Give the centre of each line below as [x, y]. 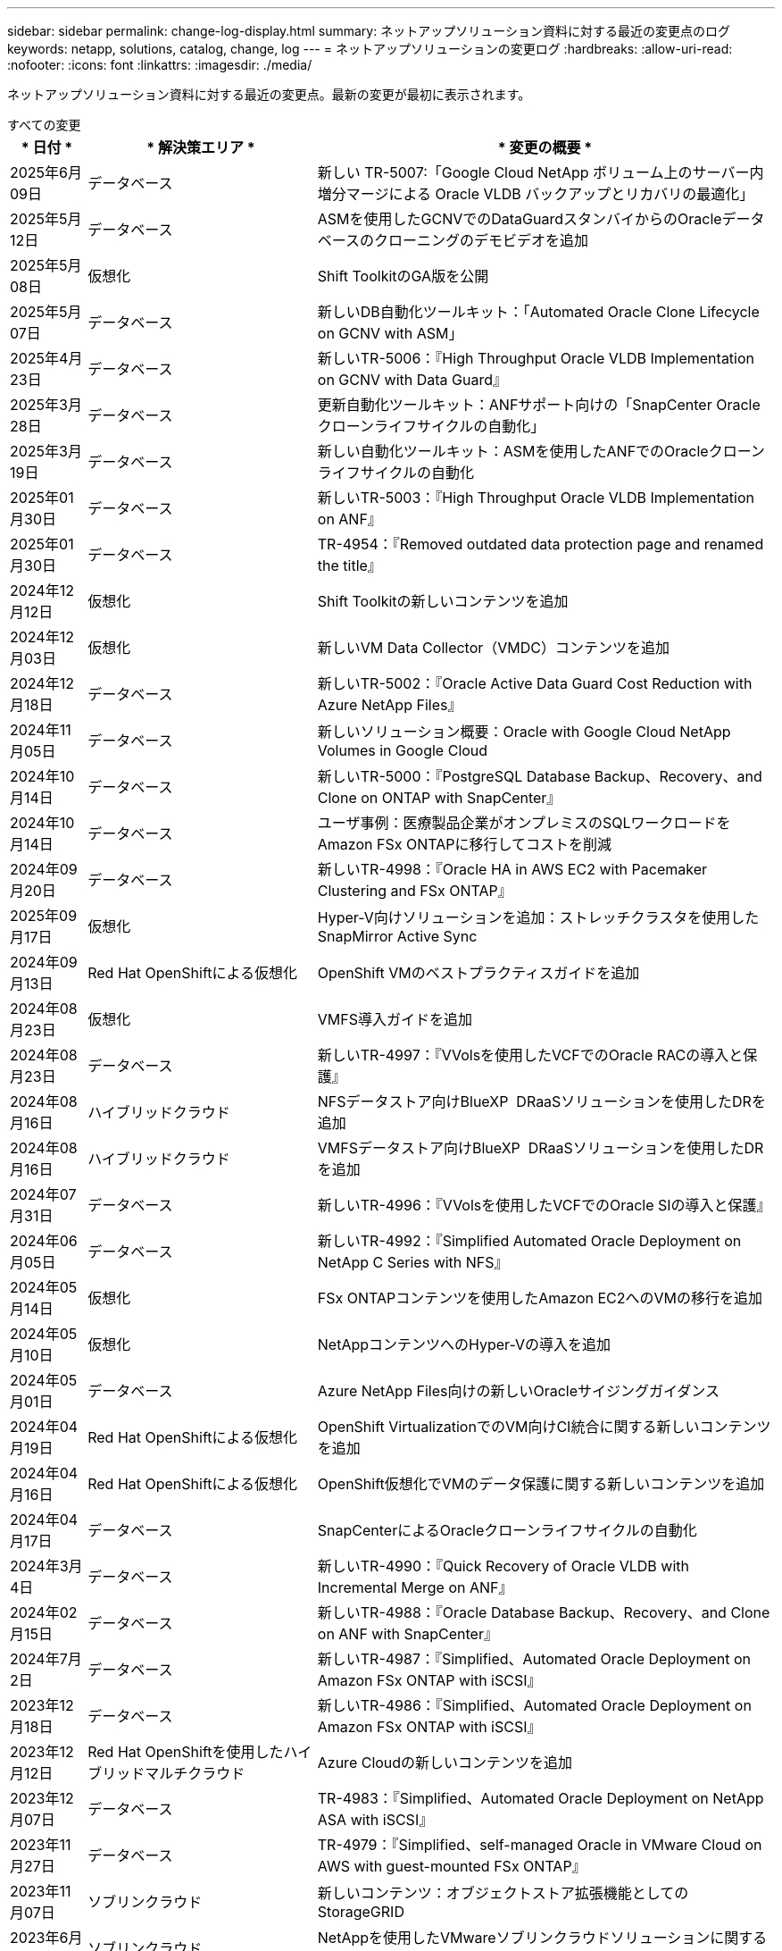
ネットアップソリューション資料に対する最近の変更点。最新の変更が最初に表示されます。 [269, 94]
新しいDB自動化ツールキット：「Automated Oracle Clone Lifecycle [538, 312]
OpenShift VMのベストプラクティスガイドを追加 [478, 973]
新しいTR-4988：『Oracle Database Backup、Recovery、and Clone [544, 1612]
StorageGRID [361, 1912]
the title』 [349, 565]
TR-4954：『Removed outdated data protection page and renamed [541, 544]
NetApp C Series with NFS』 [413, 1262]
